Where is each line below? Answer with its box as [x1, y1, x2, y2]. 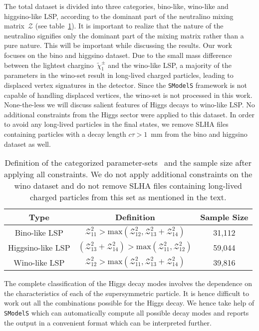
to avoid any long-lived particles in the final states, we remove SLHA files [4, 119, 229, 129]
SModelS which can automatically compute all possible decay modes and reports [4, 307, 249, 318]
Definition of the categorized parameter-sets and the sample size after [4, 157, 252, 169]
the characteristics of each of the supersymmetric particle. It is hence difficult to [4, 288, 249, 298]
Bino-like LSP [14, 226, 63, 238]
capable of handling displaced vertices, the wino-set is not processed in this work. [4, 89, 253, 100]
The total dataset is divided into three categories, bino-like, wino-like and [4, 1, 229, 11]
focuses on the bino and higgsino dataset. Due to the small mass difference [4, 49, 232, 60]
